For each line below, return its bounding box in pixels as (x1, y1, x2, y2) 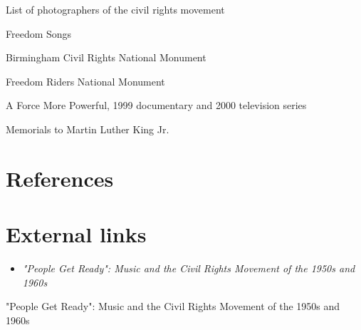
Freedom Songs (6, 26, 72, 41)
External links (6, 220, 147, 249)
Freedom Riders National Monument (6, 73, 165, 88)
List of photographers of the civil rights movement (6, 2, 225, 16)
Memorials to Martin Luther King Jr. (6, 121, 169, 136)
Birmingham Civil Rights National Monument (6, 50, 206, 65)
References (6, 163, 114, 192)
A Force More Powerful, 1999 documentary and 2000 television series (6, 98, 307, 113)
